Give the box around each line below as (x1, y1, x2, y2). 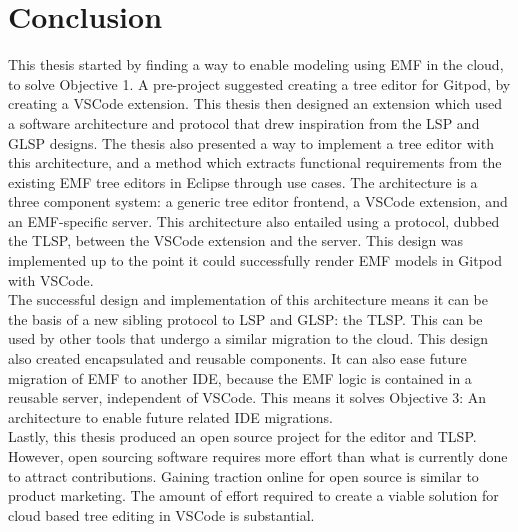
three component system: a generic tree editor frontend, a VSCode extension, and (8, 191, 508, 212)
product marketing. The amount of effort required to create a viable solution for (8, 485, 499, 506)
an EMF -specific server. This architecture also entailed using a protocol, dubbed (8, 210, 500, 231)
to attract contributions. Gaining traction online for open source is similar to (8, 465, 479, 486)
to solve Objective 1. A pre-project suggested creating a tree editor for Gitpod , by (8, 73, 511, 94)
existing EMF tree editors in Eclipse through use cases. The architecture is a (8, 171, 478, 192)
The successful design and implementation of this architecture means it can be (8, 289, 489, 310)
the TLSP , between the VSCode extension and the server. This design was (8, 230, 464, 251)
